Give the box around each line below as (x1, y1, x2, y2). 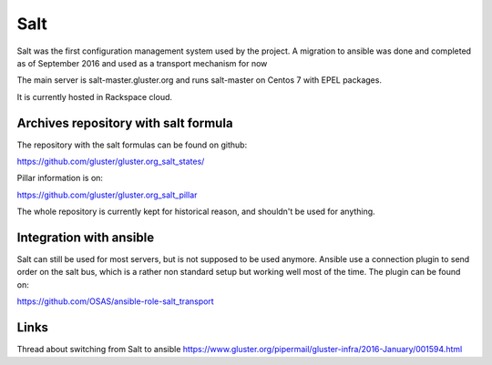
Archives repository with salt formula (16, 115, 233, 131)
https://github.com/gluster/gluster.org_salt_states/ (16, 156, 205, 167)
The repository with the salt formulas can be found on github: (16, 139, 248, 150)
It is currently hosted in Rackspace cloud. (16, 91, 173, 102)
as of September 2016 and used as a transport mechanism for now (16, 57, 268, 68)
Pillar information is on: (16, 173, 104, 184)
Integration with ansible (16, 230, 155, 245)
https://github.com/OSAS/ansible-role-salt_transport (16, 296, 214, 307)
